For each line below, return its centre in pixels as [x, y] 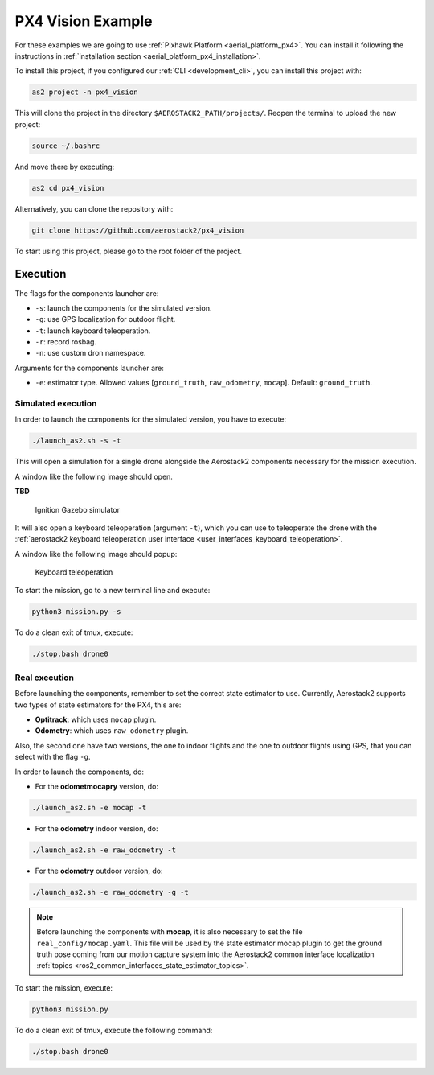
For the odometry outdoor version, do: [99, 871]
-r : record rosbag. [66, 342]
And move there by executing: [65, 167]
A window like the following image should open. [94, 476]
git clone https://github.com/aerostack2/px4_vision [138, 230]
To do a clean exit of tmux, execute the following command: [114, 1030]
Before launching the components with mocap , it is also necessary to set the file [170, 932]
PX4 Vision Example [84, 21]
